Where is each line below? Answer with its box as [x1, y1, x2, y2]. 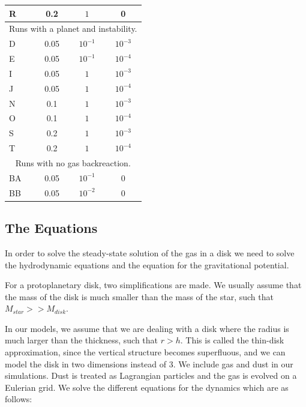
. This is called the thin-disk [180, 334, 284, 346]
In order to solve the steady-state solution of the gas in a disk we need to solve [5, 246, 295, 259]
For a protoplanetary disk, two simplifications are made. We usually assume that [5, 279, 302, 291]
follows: [5, 393, 32, 405]
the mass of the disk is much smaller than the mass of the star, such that [5, 290, 274, 303]
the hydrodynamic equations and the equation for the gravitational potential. [5, 258, 289, 271]
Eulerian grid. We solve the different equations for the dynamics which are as [5, 381, 289, 393]
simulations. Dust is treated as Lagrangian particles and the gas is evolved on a [5, 369, 297, 382]
